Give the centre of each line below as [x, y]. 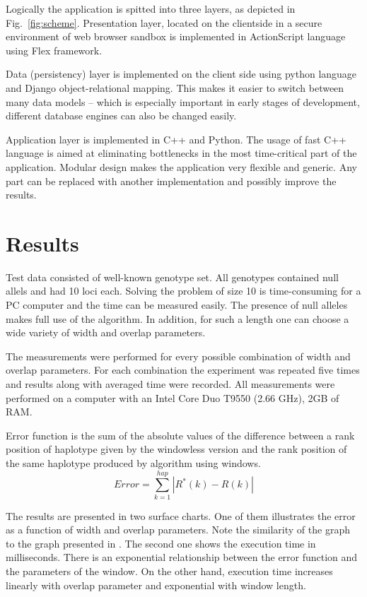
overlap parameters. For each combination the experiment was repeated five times [183, 370]
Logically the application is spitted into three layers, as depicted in [151, 8]
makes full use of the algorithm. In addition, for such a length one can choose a [177, 318]
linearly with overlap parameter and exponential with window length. [156, 585]
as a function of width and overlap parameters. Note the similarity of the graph [178, 530]
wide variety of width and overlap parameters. [106, 332]
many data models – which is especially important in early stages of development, [183, 101]
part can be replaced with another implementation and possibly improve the [171, 181]
